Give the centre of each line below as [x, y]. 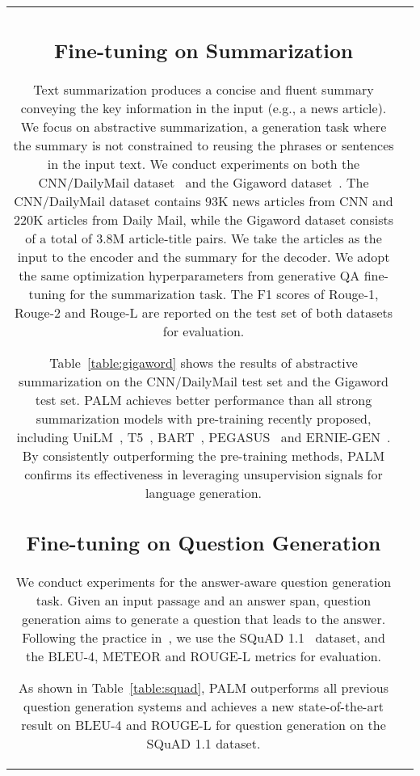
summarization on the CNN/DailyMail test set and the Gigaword [204, 381]
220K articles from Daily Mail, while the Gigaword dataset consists [204, 219]
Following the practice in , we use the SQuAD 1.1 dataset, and [204, 637]
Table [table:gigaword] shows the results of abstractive [204, 362]
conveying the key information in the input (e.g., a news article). [204, 108]
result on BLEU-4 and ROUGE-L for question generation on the [204, 725]
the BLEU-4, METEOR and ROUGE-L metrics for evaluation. [204, 656]
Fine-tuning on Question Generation [204, 543]
